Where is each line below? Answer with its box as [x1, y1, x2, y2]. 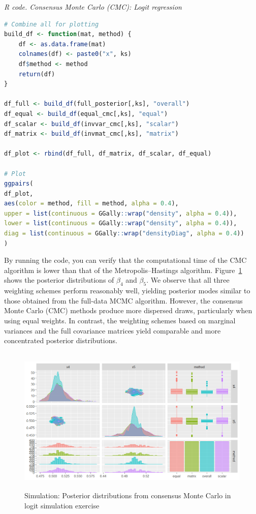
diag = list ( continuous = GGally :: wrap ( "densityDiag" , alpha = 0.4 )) [4, 230, 244, 237]
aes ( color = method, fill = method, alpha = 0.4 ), [4, 200, 179, 207]
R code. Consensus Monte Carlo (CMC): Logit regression [4, 2, 182, 12]
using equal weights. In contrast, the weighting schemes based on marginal [4, 315, 236, 326]
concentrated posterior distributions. [4, 335, 117, 346]
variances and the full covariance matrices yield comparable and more [4, 325, 221, 336]
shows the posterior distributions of [4, 275, 114, 285]
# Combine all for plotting [4, 20, 99, 28]
